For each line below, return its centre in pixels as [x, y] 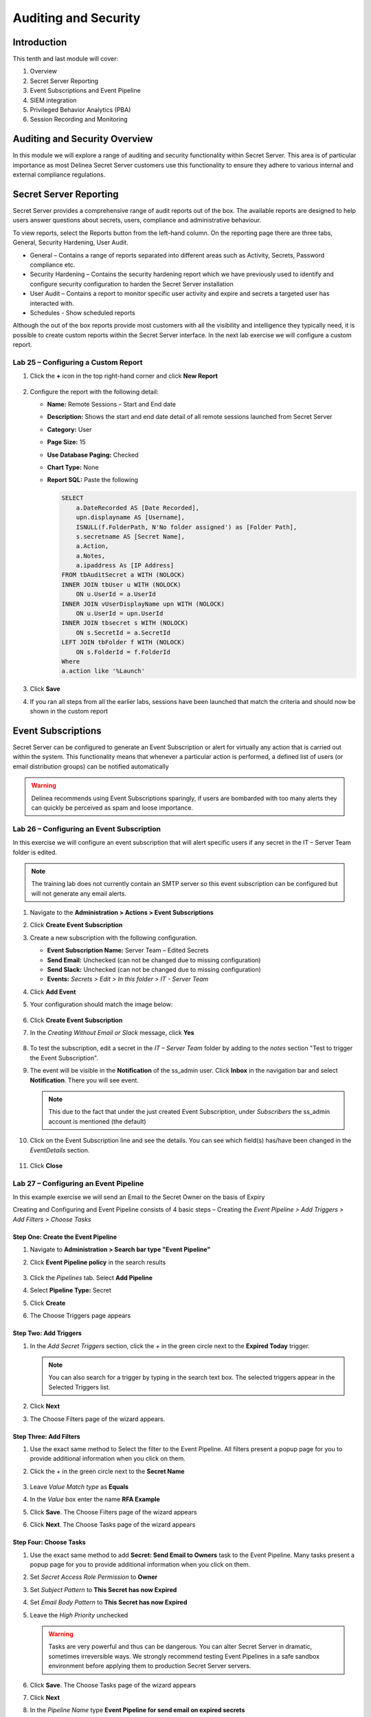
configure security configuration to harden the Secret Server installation [132, 284]
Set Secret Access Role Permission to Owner [94, 1577]
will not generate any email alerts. [79, 894]
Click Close [46, 1165]
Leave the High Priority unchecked [79, 1615]
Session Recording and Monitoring [79, 120]
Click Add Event [53, 992]
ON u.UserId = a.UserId [116, 594]
